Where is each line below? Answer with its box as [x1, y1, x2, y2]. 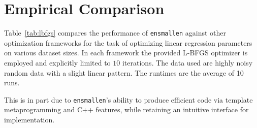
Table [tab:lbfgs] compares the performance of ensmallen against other [4, 27, 227, 38]
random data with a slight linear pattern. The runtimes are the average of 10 [4, 67, 244, 78]
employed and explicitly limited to [4, 57, 111, 68]
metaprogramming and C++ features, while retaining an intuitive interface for [4, 104, 249, 115]
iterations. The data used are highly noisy [122, 57, 253, 68]
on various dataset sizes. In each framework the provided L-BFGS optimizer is [4, 47, 248, 58]
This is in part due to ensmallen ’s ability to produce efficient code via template [4, 94, 253, 105]
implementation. [4, 114, 55, 124]
